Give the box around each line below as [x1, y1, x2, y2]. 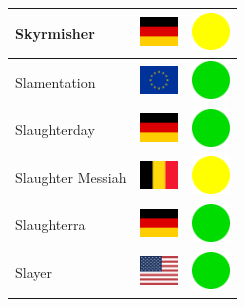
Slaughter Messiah [15, 166, 127, 187]
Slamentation [15, 71, 96, 92]
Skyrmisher [15, 22, 95, 43]
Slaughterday [15, 119, 95, 140]
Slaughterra [15, 214, 86, 235]
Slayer [15, 262, 52, 283]
